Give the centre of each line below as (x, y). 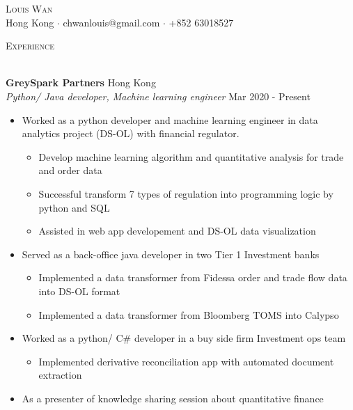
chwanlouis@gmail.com (111, 22)
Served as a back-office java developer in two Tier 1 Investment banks (171, 254)
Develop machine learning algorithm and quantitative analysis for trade (191, 156)
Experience (30, 46)
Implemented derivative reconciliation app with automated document (186, 361)
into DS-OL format (79, 291)
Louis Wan (29, 8)
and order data (70, 170)
